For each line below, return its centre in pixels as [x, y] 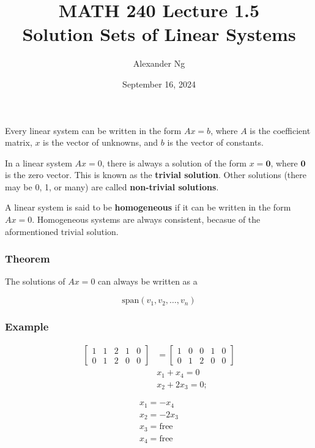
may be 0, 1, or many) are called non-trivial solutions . [112, 186]
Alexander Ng [159, 63]
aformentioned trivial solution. [62, 231]
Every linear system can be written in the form [93, 130]
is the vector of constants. [215, 142]
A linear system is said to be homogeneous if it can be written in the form [148, 207]
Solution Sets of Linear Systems [159, 34]
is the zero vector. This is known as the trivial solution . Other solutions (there [156, 175]
